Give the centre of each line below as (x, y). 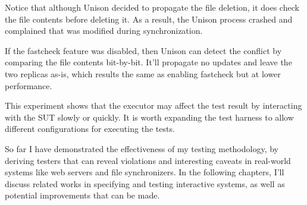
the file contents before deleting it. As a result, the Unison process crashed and (149, 19)
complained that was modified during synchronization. (104, 31)
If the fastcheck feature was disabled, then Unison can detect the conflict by (143, 50)
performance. (29, 85)
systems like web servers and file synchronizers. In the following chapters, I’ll (145, 172)
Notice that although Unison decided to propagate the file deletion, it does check (152, 7)
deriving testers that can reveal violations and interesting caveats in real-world (148, 160)
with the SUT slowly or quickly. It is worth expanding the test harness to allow (149, 117)
